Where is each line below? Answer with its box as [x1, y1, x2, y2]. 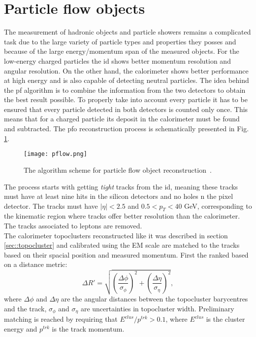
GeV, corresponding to [184, 200, 252, 211]
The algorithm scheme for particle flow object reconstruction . [24, 164, 212, 175]
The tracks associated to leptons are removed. [4, 221, 142, 231]
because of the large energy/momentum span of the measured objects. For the [4, 46, 239, 56]
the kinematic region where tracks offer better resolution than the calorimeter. [4, 211, 240, 221]
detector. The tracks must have [4, 200, 98, 211]
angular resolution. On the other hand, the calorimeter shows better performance [4, 65, 249, 75]
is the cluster [206, 314, 245, 324]
